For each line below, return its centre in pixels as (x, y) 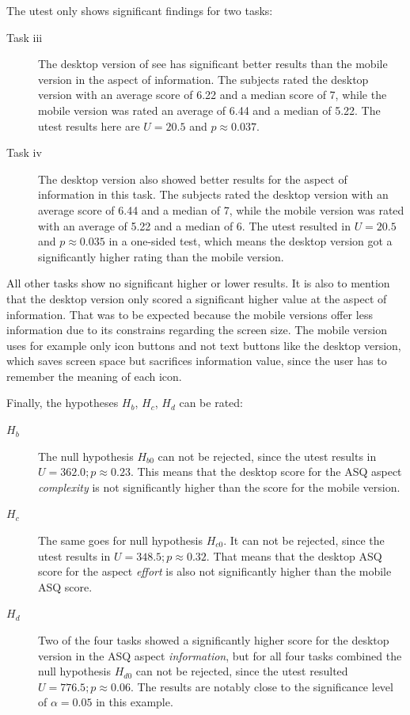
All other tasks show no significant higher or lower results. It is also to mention (198, 283)
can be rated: (211, 403)
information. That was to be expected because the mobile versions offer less (190, 314)
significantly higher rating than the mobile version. (161, 256)
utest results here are (89, 126)
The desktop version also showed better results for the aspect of (193, 179)
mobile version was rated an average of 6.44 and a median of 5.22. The (209, 110)
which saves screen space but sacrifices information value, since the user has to (197, 361)
